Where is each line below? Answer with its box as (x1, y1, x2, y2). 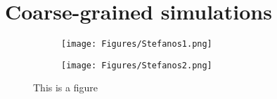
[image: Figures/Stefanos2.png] (61, 60, 212, 70)
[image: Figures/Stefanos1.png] (61, 39, 212, 49)
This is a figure (33, 80, 98, 95)
